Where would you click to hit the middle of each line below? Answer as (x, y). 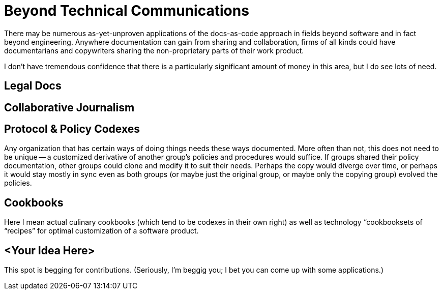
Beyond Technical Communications (127, 11)
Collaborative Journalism (69, 107)
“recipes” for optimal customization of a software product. (101, 231)
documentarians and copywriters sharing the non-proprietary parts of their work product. (154, 50)
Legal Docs (33, 86)
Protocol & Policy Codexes (72, 129)
